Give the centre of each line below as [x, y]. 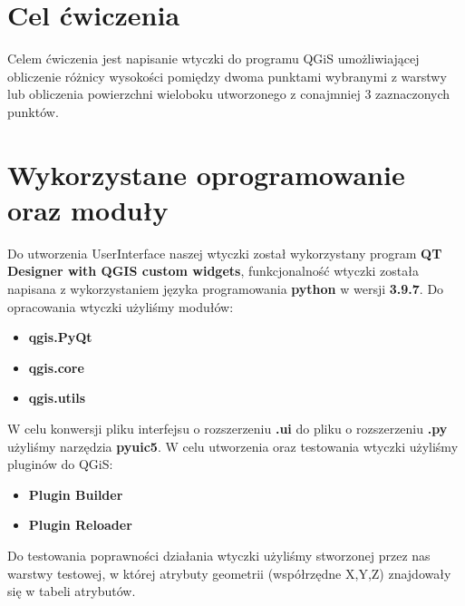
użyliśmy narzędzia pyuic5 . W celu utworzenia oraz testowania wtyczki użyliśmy [233, 446]
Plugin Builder [76, 494]
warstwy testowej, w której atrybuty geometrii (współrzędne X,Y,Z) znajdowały [229, 573]
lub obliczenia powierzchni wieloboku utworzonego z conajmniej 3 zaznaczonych [229, 94]
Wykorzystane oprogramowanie [206, 174]
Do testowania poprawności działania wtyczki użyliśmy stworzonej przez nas [219, 555]
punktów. [33, 111]
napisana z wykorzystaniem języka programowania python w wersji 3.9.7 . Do [226, 288]
